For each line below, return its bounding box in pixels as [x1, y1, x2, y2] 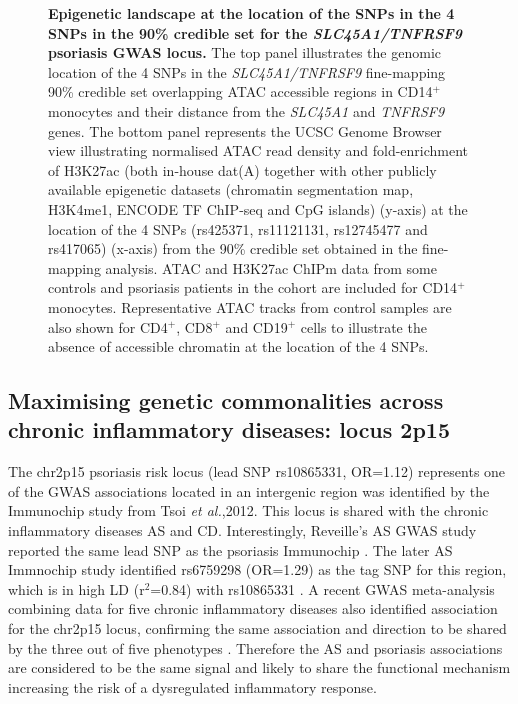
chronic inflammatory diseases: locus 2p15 [8, 414, 451, 445]
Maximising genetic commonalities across [8, 385, 444, 416]
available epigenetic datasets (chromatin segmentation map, [48, 179, 414, 200]
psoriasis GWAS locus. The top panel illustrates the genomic [48, 42, 441, 63]
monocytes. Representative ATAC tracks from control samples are [48, 296, 452, 317]
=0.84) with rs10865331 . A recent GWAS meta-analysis [150, 578, 495, 599]
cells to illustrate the [300, 316, 427, 337]
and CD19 [225, 316, 288, 337]
